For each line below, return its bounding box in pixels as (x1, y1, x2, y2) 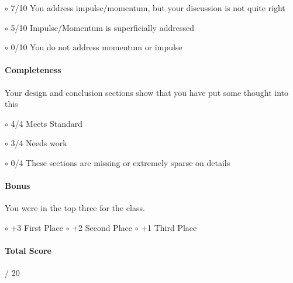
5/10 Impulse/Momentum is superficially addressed (11, 21, 194, 33)
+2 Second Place (72, 221, 132, 233)
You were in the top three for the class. (5, 202, 145, 214)
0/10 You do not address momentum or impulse (11, 41, 182, 53)
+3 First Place (11, 221, 64, 233)
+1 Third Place (141, 221, 197, 233)
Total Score (5, 244, 51, 257)
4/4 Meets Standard (11, 117, 83, 129)
